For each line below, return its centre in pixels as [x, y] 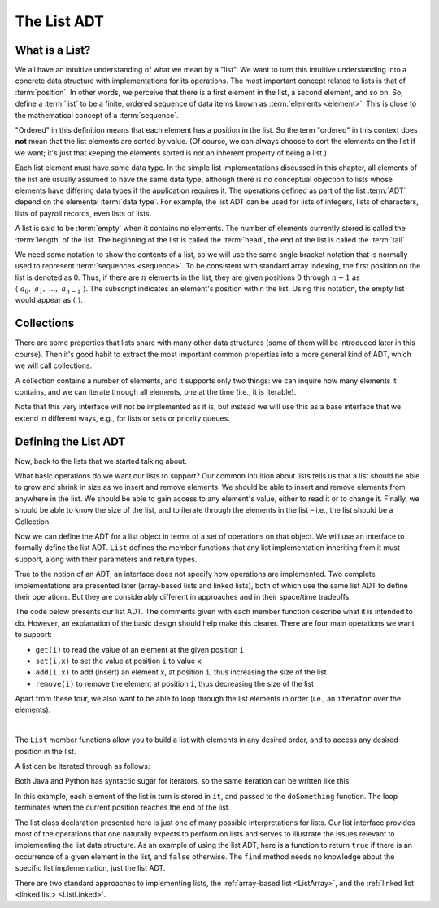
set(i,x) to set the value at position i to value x [119, 661]
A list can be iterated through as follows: [83, 766]
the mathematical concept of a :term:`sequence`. [97, 115]
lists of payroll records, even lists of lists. [83, 213]
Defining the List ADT [70, 441]
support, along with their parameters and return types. [106, 559]
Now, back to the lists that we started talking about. [101, 461]
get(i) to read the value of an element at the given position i [139, 649]
